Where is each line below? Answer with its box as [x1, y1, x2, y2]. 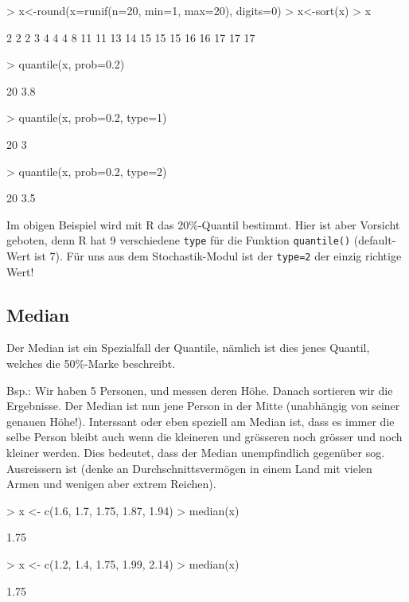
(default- [353, 232, 396, 248]
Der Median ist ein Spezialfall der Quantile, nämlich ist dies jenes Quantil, [6, 339, 370, 356]
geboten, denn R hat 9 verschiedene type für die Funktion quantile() [6, 232, 351, 248]
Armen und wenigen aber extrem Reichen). [6, 475, 216, 492]
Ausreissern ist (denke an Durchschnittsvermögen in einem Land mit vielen [6, 459, 372, 476]
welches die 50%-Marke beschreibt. [6, 355, 176, 372]
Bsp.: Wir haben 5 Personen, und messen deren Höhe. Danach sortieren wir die [6, 381, 393, 398]
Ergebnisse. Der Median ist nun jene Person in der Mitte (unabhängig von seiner [6, 397, 400, 414]
